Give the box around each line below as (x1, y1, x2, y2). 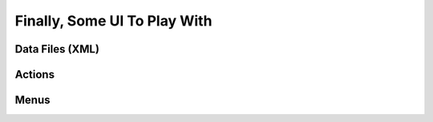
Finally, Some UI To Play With (14, 12, 212, 30)
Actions (14, 68, 55, 81)
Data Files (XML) (14, 42, 100, 56)
